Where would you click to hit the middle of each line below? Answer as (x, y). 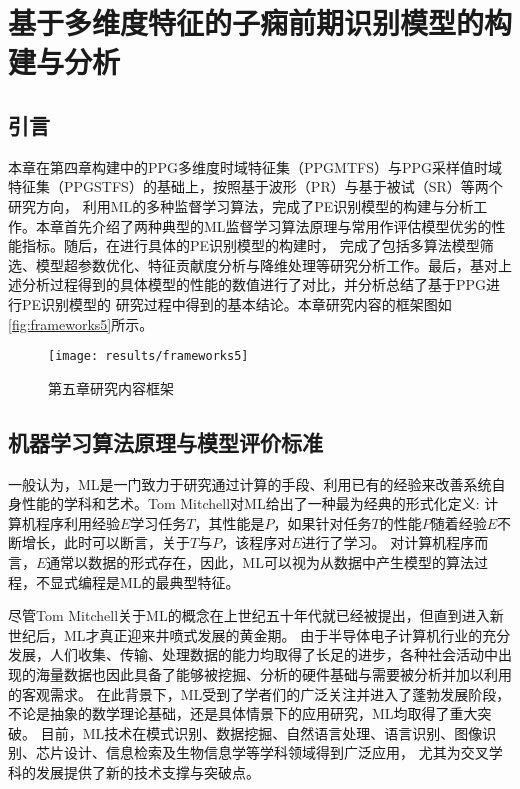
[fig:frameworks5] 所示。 (81, 323)
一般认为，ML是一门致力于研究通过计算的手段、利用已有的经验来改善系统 (250, 483)
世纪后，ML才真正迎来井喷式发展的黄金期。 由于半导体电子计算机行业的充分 (259, 634)
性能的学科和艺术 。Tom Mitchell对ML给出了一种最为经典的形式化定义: (250, 503)
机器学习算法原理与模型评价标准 (165, 441)
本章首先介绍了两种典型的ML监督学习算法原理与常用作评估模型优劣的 (263, 225)
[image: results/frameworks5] (148, 356)
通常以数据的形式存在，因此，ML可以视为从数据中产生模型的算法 (260, 561)
